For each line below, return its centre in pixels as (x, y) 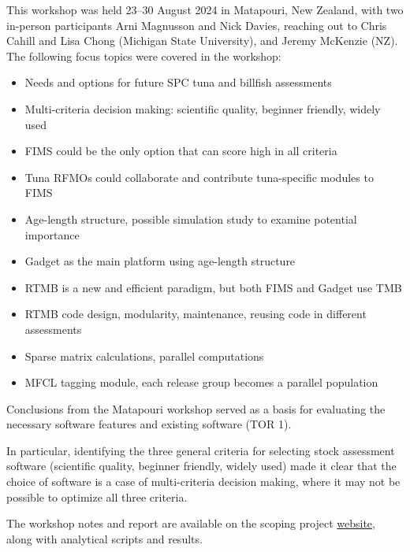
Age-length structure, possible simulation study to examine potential (191, 219)
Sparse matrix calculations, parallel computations (144, 356)
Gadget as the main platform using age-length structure (160, 261)
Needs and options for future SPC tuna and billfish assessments (178, 82)
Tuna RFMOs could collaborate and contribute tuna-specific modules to (199, 177)
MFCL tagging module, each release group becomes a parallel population (201, 382)
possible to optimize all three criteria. (97, 496)
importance (52, 234)
